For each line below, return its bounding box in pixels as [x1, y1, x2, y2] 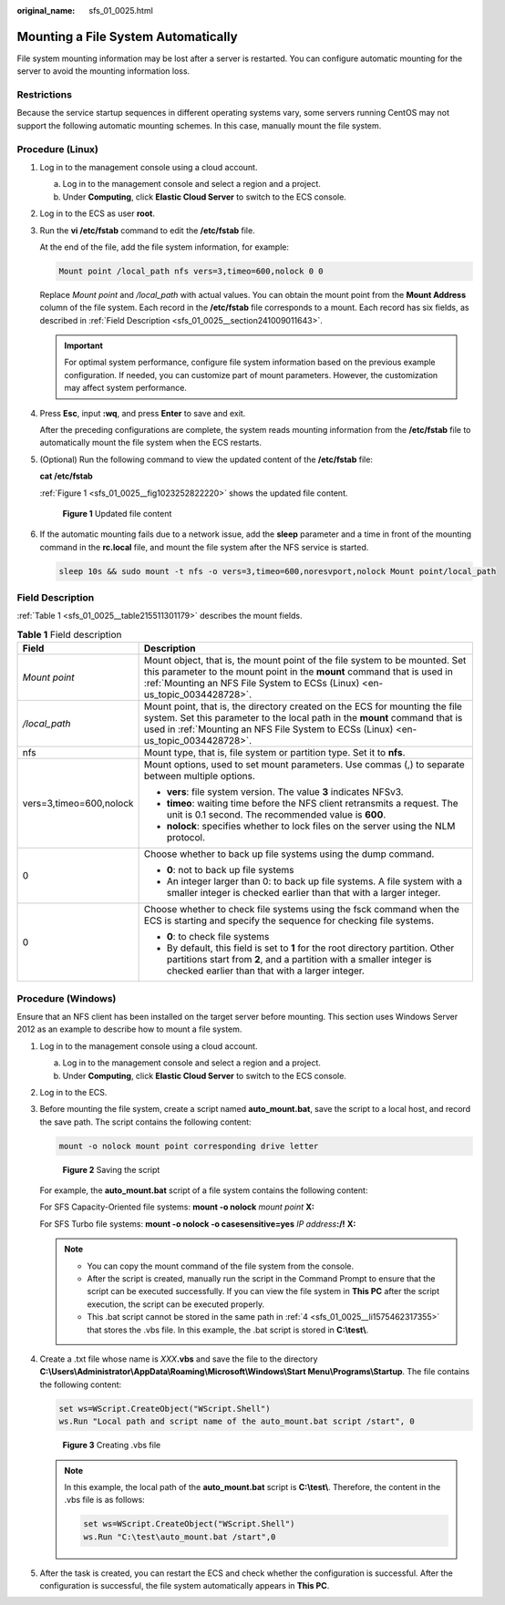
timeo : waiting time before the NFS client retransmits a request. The [166, 797, 459, 810]
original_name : [16, 5, 76, 15]
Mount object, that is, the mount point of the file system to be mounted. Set [143, 654, 467, 667]
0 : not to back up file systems [166, 864, 295, 877]
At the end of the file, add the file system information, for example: [39, 242, 289, 252]
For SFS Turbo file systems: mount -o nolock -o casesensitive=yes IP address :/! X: [39, 1218, 356, 1229]
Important [64, 340, 104, 351]
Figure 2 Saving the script [62, 1164, 160, 1175]
